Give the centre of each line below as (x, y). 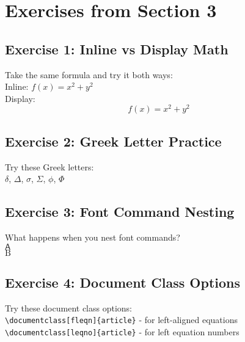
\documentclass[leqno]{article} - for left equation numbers (122, 332)
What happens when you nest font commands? (93, 237)
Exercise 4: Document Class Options (122, 282)
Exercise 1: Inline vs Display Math (117, 49)
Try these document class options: (68, 307)
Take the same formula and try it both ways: (89, 74)
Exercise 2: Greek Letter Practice (113, 141)
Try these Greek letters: (49, 166)
